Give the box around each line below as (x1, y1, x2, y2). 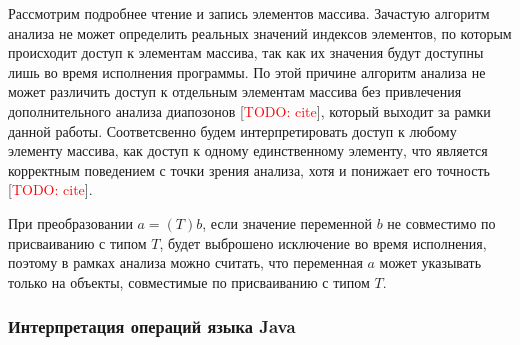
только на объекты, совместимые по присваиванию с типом (8, 271, 370, 292)
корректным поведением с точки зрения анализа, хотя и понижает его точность (8, 159, 490, 180)
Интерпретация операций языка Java (8, 314, 296, 339)
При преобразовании (8, 212, 133, 233)
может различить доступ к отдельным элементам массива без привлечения (8, 81, 462, 102)
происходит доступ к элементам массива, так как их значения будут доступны (8, 42, 484, 63)
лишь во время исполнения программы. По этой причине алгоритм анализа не (8, 61, 486, 82)
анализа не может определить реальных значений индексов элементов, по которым (8, 22, 512, 43)
